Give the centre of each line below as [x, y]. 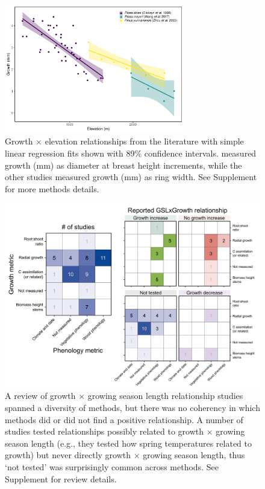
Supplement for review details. [61, 478]
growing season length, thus [194, 455]
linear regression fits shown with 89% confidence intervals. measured [131, 153]
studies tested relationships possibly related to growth [104, 431]
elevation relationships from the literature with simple [144, 141]
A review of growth [40, 396]
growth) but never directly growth [68, 455]
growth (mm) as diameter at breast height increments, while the [123, 165]
